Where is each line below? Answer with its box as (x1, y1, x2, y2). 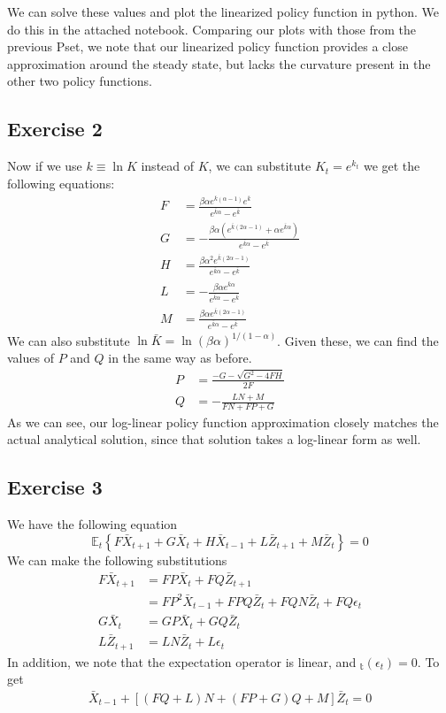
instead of (141, 157, 195, 175)
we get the (363, 157, 420, 175)
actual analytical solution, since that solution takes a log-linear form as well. (7, 430, 421, 448)
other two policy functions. (7, 72, 152, 90)
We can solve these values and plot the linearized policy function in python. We (7, 3, 439, 20)
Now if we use (7, 157, 82, 175)
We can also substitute (7, 331, 130, 349)
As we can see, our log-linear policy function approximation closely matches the (7, 412, 439, 431)
